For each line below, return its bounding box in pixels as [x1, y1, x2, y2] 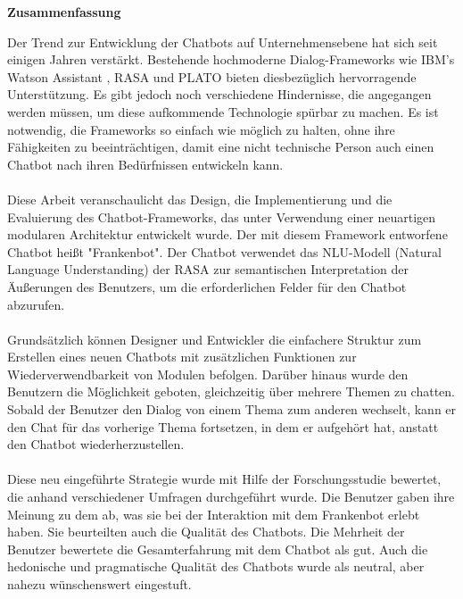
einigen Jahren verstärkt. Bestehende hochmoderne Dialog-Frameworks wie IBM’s [7, 50, 455, 69]
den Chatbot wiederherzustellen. [7, 435, 185, 453]
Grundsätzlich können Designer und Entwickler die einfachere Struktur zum [7, 329, 422, 348]
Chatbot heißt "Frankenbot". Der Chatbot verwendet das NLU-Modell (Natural [7, 242, 442, 261]
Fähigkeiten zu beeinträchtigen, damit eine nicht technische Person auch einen [7, 137, 434, 156]
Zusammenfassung [7, 3, 121, 21]
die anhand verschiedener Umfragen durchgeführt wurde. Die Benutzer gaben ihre [7, 487, 455, 506]
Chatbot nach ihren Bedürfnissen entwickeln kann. [7, 154, 284, 173]
